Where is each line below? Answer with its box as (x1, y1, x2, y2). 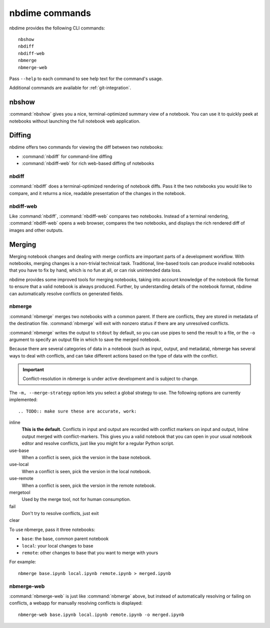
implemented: (9, 396, 37, 402)
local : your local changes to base (21, 542, 93, 548)
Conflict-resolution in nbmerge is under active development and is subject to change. (22, 375, 198, 382)
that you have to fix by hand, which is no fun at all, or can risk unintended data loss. (9, 267, 181, 273)
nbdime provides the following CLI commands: (9, 25, 105, 31)
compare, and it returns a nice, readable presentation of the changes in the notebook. (9, 190, 186, 196)
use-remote (9, 475, 33, 481)
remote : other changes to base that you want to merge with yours (21, 550, 158, 556)
